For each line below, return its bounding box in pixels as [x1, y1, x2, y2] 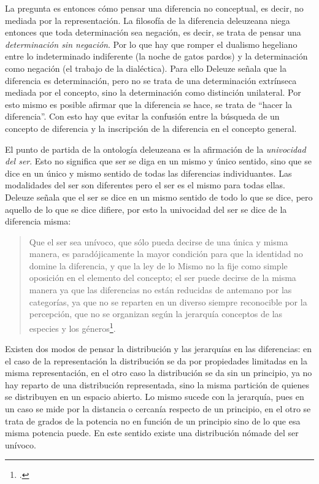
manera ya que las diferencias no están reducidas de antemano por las [29, 283, 292, 296]
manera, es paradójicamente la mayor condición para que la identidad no [29, 247, 303, 260]
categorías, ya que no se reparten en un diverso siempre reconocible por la [29, 295, 307, 308]
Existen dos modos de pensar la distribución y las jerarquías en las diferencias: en [5, 342, 312, 355]
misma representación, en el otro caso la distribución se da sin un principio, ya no [5, 366, 312, 379]
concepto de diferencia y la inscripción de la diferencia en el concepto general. [5, 121, 297, 134]
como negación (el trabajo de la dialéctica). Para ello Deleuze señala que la [5, 61, 287, 74]
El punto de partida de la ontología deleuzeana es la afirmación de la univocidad [5, 142, 306, 155]
